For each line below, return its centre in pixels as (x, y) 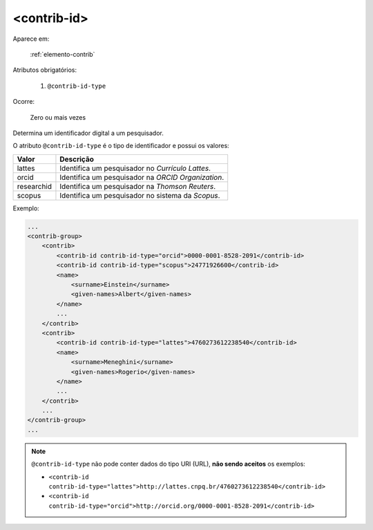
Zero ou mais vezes (58, 117)
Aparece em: (31, 39)
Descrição (77, 159)
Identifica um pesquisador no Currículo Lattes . (135, 168)
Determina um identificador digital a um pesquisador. (88, 133)
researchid (34, 186)
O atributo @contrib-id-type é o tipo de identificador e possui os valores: (121, 146)
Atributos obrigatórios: (45, 70)
